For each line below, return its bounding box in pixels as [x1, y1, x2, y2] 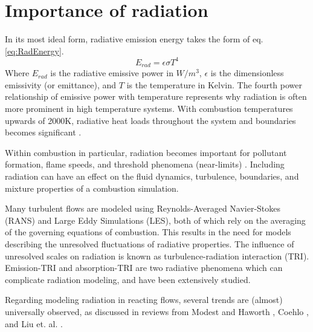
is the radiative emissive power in [50, 67, 173, 79]
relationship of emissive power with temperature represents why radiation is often [5, 90, 307, 103]
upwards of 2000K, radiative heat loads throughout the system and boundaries [5, 114, 296, 126]
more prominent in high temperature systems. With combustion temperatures [5, 102, 293, 115]
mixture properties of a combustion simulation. [5, 181, 179, 194]
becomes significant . [5, 126, 82, 138]
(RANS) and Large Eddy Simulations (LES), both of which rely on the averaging [5, 213, 306, 226]
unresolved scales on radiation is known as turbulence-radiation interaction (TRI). [5, 249, 309, 262]
